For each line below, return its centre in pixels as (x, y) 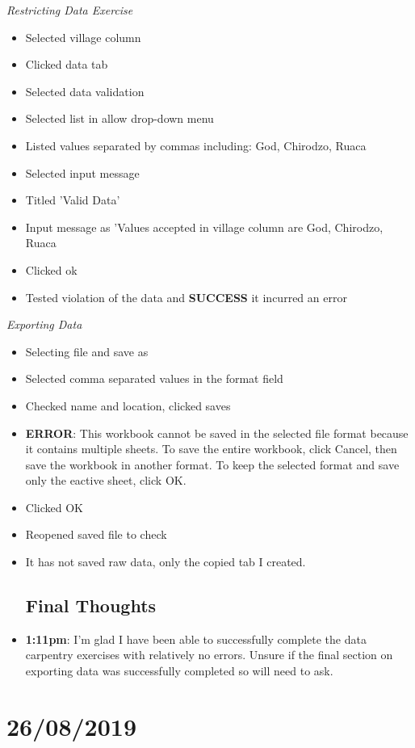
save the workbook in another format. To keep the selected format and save (212, 464)
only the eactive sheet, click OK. (106, 480)
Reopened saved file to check (96, 534)
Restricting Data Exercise (70, 10)
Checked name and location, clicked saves (128, 405)
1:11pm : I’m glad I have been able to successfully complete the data (196, 639)
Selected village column (83, 37)
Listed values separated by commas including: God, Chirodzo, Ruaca (196, 145)
